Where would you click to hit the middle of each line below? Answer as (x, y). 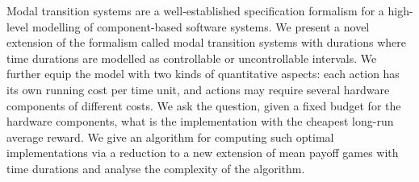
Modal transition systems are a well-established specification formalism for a (195, 10)
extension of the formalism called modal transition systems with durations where (206, 42)
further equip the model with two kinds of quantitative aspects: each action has (203, 74)
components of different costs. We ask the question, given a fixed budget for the (204, 105)
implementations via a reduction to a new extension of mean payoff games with (203, 153)
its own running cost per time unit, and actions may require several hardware (198, 89)
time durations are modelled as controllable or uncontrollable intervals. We (192, 58)
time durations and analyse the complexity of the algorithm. (156, 168)
